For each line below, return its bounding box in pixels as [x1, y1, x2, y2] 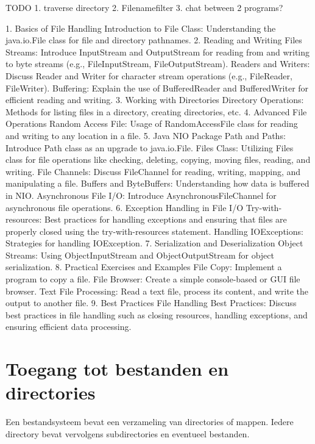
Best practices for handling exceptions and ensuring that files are [44, 213, 287, 226]
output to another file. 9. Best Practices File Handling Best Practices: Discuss [5, 296, 297, 309]
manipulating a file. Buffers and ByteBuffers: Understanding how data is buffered [5, 177, 310, 190]
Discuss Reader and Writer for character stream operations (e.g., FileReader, [5, 69, 292, 82]
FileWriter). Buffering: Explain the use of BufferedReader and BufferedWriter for [5, 81, 309, 94]
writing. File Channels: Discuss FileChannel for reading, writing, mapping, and [5, 165, 301, 177]
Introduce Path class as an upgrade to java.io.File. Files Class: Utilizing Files [5, 141, 294, 154]
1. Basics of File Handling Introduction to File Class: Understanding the [5, 21, 276, 34]
